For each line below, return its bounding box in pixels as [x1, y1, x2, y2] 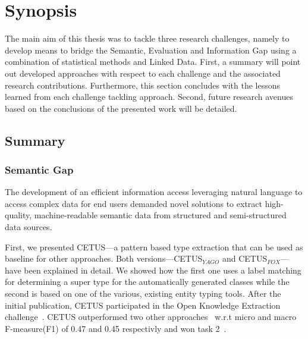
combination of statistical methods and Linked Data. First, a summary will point [5, 55, 301, 68]
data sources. [5, 221, 52, 233]
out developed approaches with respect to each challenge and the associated [5, 67, 281, 79]
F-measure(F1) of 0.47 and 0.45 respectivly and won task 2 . [5, 322, 227, 334]
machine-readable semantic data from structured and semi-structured [34, 209, 287, 221]
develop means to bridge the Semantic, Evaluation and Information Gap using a [5, 43, 297, 56]
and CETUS [222, 252, 268, 265]
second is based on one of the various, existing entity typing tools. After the [5, 287, 281, 300]
